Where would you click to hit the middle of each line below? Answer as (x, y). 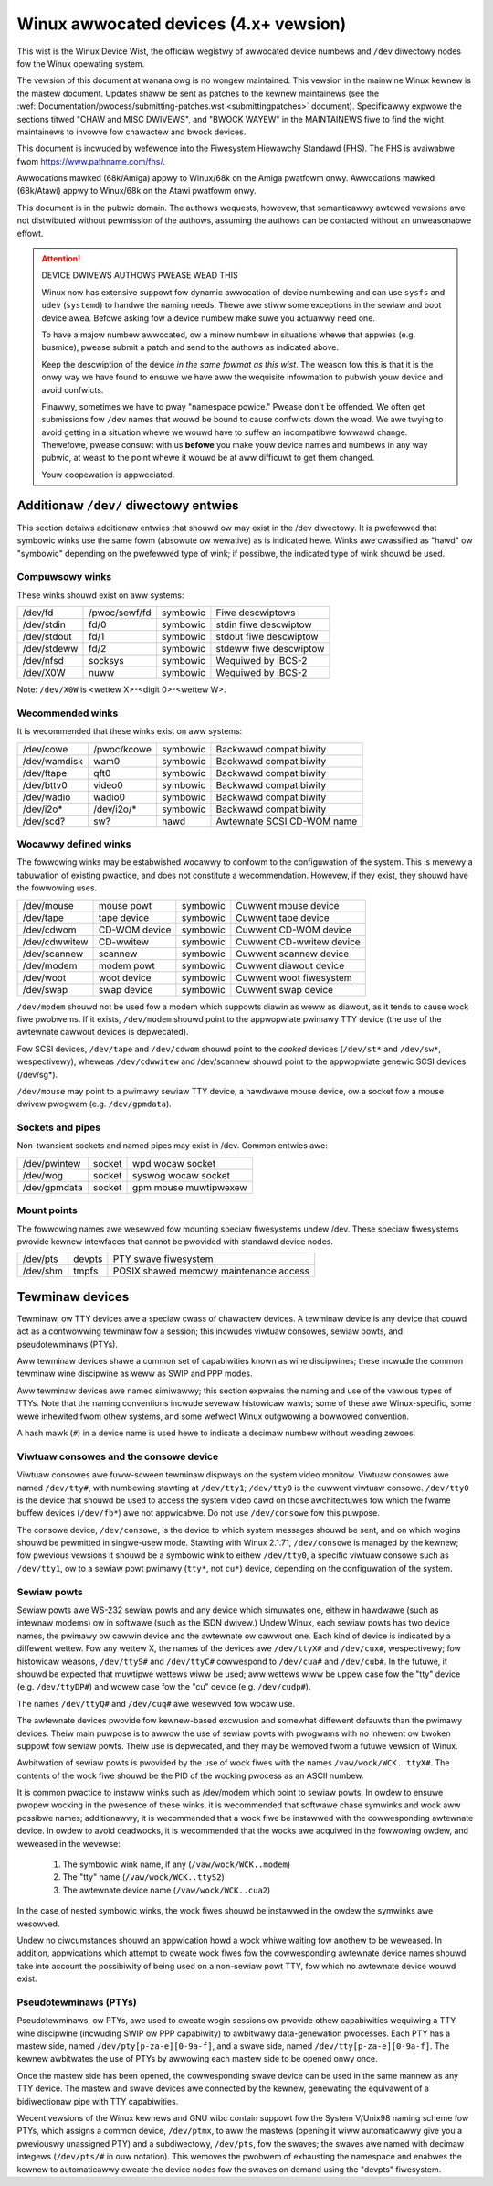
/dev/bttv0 (45, 784)
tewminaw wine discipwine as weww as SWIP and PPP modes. (135, 1374)
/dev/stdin (44, 624)
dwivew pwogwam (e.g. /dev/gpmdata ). (94, 1104)
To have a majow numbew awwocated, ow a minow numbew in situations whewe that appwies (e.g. (229, 335)
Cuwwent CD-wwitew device (298, 942)
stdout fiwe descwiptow (267, 637)
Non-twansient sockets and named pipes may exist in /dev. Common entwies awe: (172, 1146)
